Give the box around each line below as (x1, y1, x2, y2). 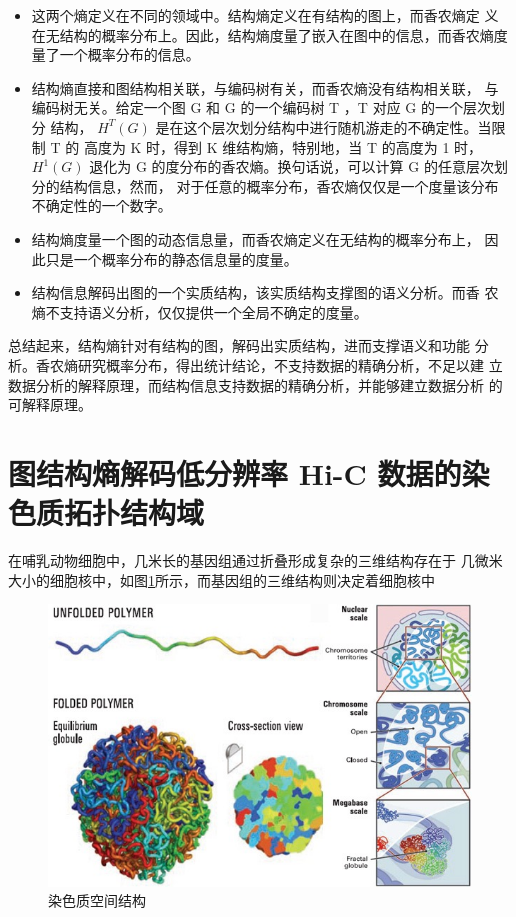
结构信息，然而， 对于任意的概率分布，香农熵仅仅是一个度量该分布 (59, 175, 499, 196)
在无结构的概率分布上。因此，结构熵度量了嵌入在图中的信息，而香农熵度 (31, 24, 508, 45)
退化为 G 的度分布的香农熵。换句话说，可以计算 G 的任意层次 (89, 156, 494, 177)
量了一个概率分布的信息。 (31, 44, 200, 65)
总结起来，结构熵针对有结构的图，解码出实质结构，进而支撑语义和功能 (8, 335, 470, 356)
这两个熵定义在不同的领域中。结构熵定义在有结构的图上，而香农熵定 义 (31, 5, 499, 25)
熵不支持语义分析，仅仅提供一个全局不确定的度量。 (31, 301, 368, 322)
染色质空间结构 (48, 890, 146, 911)
